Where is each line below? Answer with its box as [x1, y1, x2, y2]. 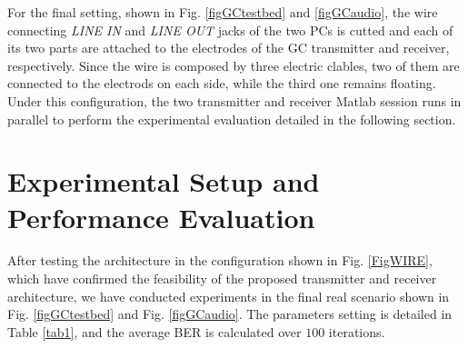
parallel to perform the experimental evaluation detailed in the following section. [7, 109, 456, 128]
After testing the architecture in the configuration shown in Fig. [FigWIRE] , [7, 251, 433, 270]
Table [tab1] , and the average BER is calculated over [7, 322, 302, 341]
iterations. [328, 322, 385, 341]
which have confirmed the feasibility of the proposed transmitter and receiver [7, 269, 437, 288]
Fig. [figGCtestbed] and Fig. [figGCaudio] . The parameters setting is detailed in [7, 304, 453, 323]
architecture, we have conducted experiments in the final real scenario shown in [7, 286, 450, 305]
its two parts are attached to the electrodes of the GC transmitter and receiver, [7, 38, 450, 57]
